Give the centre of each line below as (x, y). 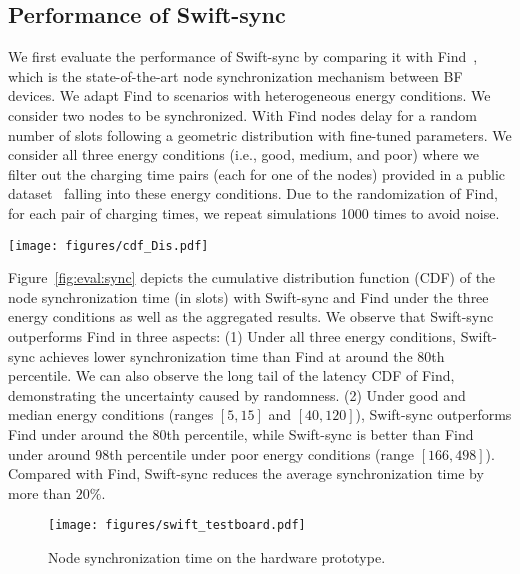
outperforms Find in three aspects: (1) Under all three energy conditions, (232, 335)
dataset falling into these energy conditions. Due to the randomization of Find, (253, 193)
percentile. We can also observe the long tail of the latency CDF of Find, (231, 375)
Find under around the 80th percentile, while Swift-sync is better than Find (241, 433)
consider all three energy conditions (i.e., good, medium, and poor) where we (243, 154)
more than (40, 492)
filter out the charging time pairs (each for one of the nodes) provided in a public (256, 173)
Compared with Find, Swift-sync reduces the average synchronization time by (246, 473)
